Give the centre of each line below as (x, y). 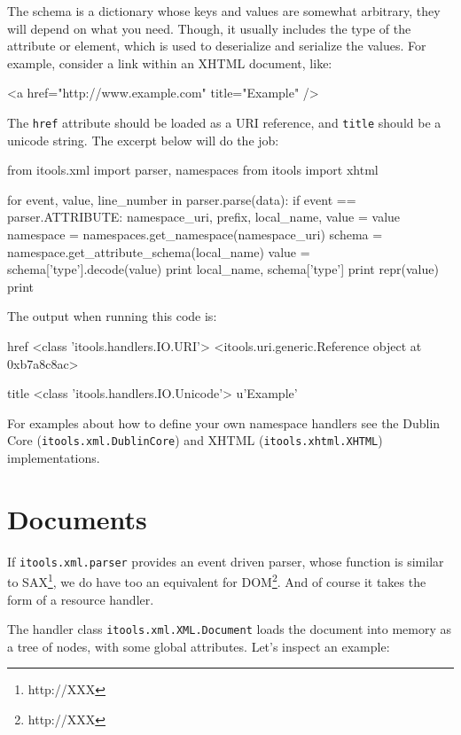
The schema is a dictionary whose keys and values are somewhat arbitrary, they (224, 11)
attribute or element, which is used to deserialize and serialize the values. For (217, 46)
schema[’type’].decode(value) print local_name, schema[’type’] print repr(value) (223, 269)
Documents (77, 518)
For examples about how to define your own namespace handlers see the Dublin (224, 422)
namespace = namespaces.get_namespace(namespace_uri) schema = (195, 234)
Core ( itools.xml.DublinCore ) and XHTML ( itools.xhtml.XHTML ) (195, 440)
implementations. (54, 457)
